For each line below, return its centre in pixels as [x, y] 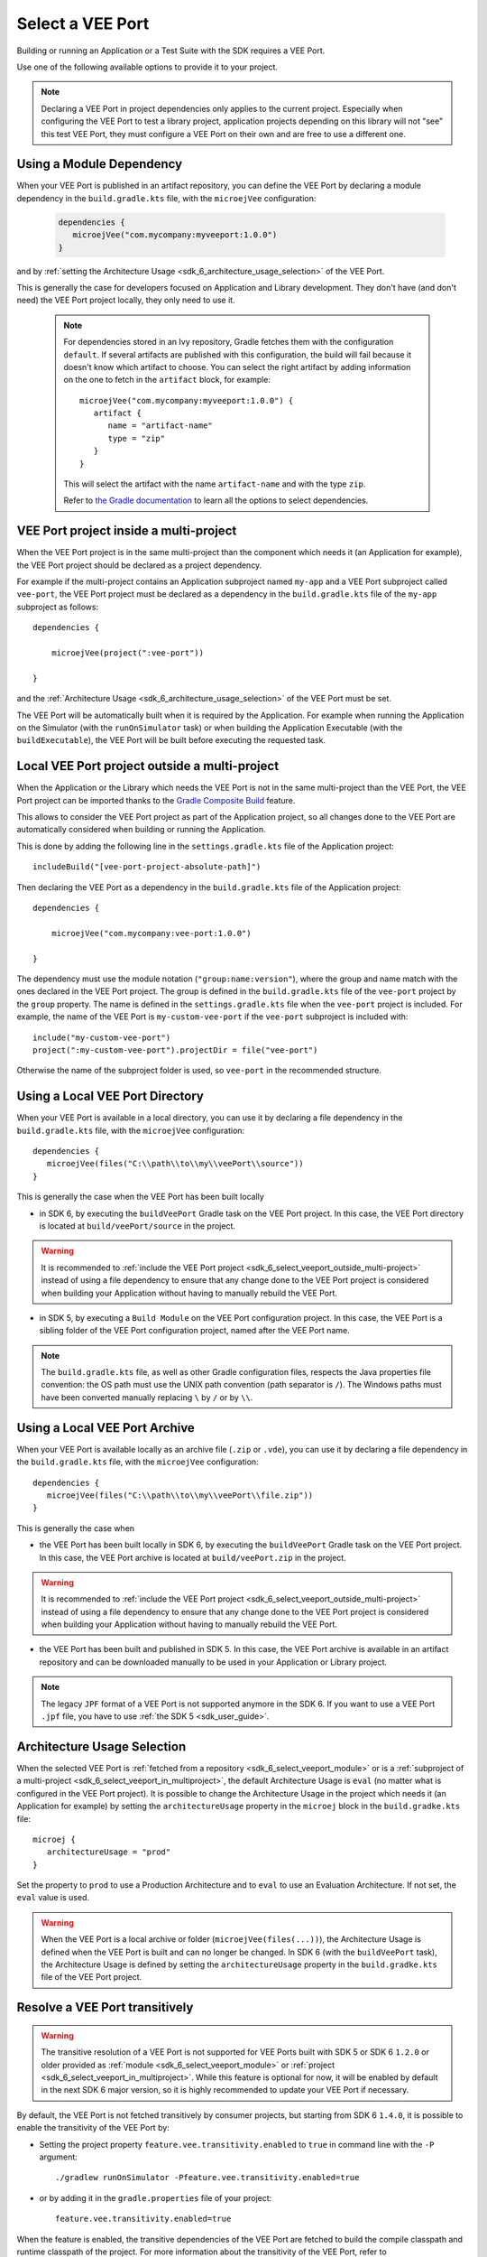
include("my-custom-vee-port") [102, 1037]
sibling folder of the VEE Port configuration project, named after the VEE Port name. [195, 1331]
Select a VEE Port [83, 23]
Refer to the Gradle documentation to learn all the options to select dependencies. [216, 500]
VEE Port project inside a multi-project [127, 531]
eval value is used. [53, 1898]
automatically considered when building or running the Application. [141, 830]
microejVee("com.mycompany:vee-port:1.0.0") [151, 933]
